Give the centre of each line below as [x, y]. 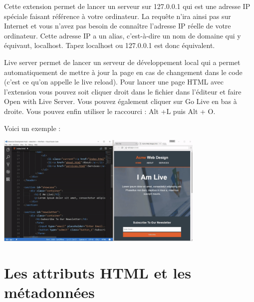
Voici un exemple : [32, 128]
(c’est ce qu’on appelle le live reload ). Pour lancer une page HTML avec [114, 82]
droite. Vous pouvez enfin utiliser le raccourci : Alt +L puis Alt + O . [110, 111]
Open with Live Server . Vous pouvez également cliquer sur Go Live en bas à [121, 101]
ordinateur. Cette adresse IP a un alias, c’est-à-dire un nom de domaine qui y [123, 35]
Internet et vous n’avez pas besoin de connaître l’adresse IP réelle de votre [118, 26]
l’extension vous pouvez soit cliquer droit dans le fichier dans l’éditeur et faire [123, 91]
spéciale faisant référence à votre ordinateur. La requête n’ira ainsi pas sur [118, 16]
